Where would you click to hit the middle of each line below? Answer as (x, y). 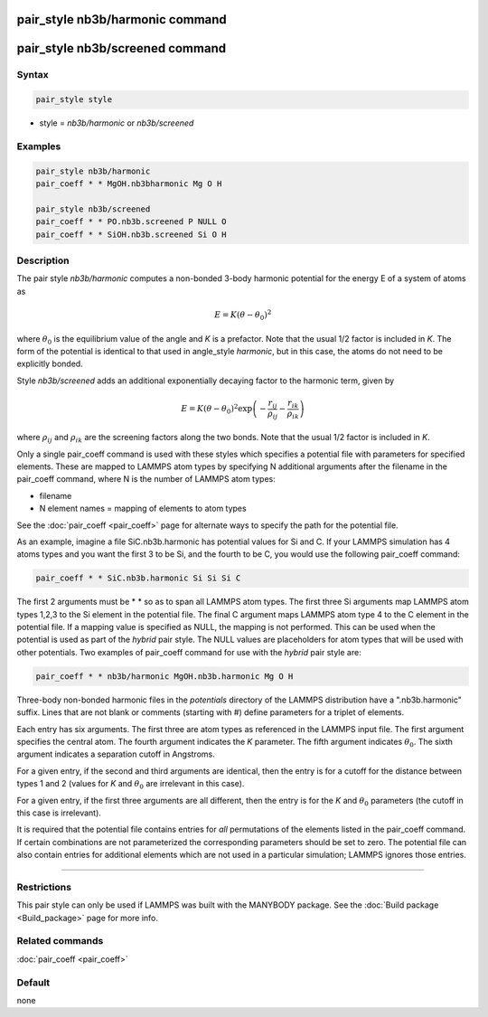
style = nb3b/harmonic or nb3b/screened (117, 123)
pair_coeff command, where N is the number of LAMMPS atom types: (146, 479)
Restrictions (44, 887)
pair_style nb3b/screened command (121, 48)
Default (33, 983)
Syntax (33, 75)
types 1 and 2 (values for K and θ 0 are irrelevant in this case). (131, 785)
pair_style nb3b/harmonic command (122, 19)
